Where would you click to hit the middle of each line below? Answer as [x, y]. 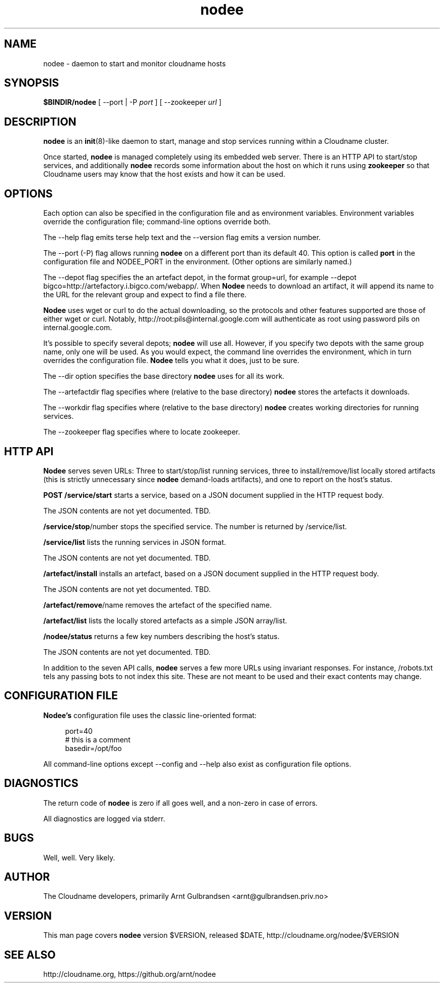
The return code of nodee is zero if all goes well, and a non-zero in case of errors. [180, 803]
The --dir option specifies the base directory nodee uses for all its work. [164, 376]
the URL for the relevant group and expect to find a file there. [145, 295]
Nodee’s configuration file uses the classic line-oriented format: [150, 715]
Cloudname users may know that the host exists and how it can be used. [164, 174]
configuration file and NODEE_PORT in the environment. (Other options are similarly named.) [198, 262]
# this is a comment [98, 739]
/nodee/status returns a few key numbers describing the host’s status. [161, 636]
